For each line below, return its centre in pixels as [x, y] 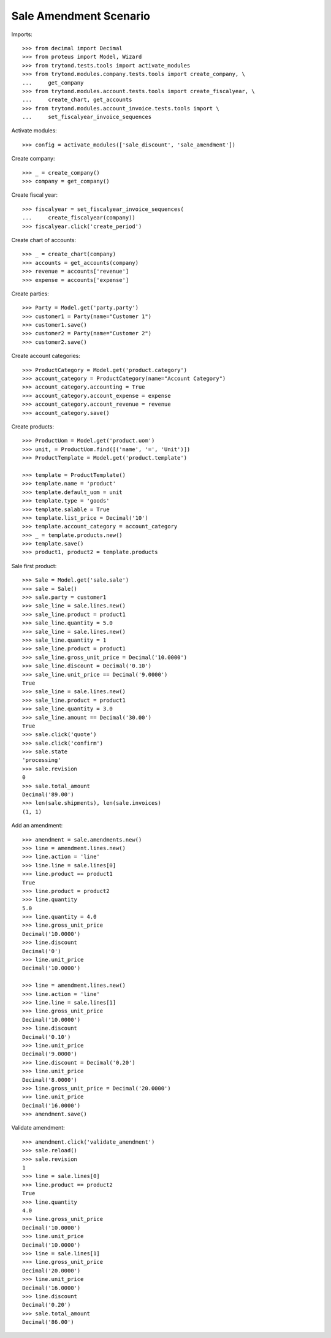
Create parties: [30, 294]
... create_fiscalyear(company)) [79, 218]
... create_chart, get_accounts [77, 100]
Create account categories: [46, 356]
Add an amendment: [37, 826]
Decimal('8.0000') [50, 1080]
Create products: [33, 427]
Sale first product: [34, 566]
